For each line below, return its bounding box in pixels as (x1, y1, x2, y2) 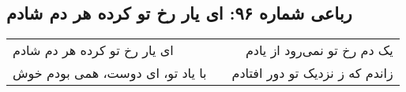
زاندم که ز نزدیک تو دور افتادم (231, 64, 393, 83)
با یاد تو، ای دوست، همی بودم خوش (13, 64, 207, 83)
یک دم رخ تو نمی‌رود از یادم (245, 41, 393, 60)
